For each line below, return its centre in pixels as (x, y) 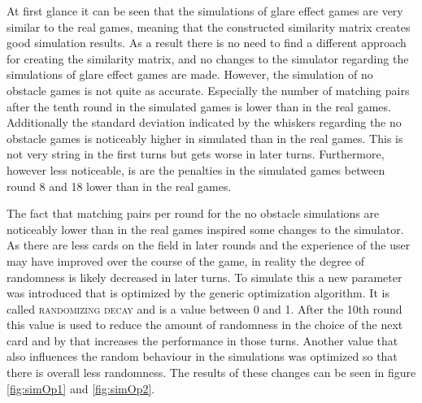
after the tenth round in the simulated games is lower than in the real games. (199, 106)
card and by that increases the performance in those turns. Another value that (202, 340)
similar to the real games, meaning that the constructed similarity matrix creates (209, 26)
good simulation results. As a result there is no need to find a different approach (207, 43)
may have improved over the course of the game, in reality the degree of (186, 260)
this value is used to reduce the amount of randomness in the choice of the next (205, 325)
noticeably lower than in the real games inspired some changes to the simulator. (205, 229)
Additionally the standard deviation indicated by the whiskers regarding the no (204, 122)
